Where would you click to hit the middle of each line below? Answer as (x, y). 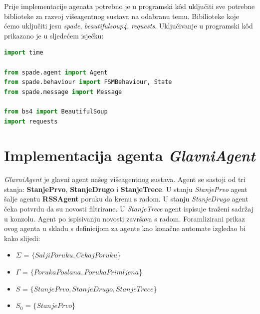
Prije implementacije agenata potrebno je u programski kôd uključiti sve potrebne (130, 6)
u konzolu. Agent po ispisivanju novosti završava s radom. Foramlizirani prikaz (125, 218)
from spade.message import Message (63, 92)
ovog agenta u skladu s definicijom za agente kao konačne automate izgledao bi (125, 228)
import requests (31, 121)
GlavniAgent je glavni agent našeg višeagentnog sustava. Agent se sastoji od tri (125, 179)
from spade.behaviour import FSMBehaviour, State (88, 82)
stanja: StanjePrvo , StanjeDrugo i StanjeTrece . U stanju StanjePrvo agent (126, 189)
